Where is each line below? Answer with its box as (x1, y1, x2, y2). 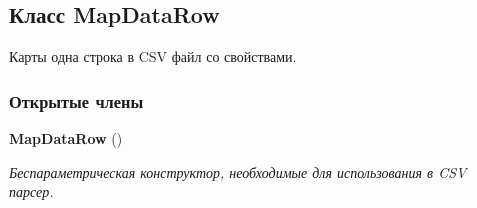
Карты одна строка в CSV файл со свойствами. (9, 46, 297, 67)
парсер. (9, 181, 54, 202)
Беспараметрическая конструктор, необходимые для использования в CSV (9, 161, 467, 182)
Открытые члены (9, 88, 144, 113)
